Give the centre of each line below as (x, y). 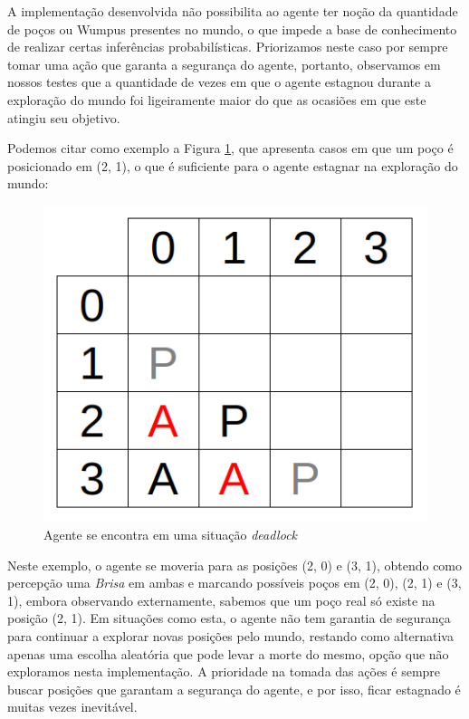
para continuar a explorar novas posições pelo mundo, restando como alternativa (230, 635)
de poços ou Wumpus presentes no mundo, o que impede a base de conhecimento (232, 29)
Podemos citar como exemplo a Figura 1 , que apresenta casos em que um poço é (230, 148)
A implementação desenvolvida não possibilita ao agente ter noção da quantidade (233, 11)
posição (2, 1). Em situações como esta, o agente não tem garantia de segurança (229, 618)
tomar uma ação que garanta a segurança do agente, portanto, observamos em (224, 64)
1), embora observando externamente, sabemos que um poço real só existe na (221, 600)
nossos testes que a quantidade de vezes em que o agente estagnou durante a (219, 82)
